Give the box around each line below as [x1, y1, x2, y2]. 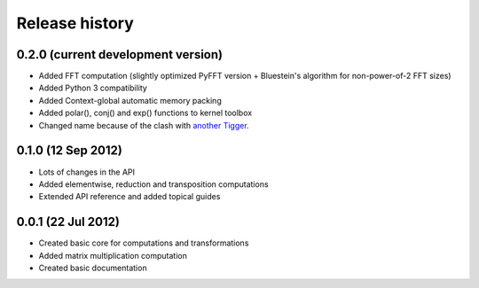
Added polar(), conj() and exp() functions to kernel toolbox [38, 107, 253, 119]
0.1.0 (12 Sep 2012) [16, 143, 123, 159]
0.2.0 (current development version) [16, 47, 224, 62]
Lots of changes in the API [38, 167, 135, 177]
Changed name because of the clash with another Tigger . [38, 120, 249, 130]
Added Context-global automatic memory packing [38, 95, 222, 105]
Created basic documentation [38, 262, 147, 273]
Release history [16, 13, 135, 33]
